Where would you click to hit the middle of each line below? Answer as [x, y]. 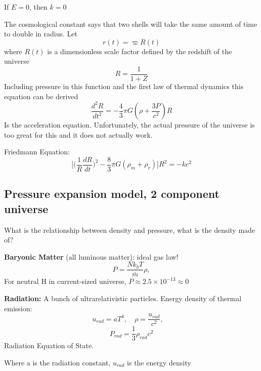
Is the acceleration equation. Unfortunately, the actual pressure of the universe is [129, 125]
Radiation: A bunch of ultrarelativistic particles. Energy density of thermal [123, 298]
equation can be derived [41, 96]
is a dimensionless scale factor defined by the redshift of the [140, 51]
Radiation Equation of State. [49, 345]
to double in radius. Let [41, 34]
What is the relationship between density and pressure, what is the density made [130, 230]
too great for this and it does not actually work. [78, 134]
